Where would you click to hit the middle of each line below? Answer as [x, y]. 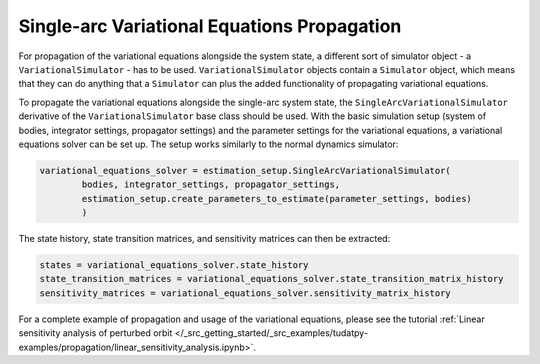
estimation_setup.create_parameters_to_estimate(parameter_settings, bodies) [276, 198]
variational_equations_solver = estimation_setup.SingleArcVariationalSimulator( [245, 170]
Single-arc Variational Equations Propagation [210, 26]
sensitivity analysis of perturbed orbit [95, 333]
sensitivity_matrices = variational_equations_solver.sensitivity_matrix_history [245, 293]
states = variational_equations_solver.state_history [174, 265]
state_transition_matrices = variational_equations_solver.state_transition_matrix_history [271, 279]
